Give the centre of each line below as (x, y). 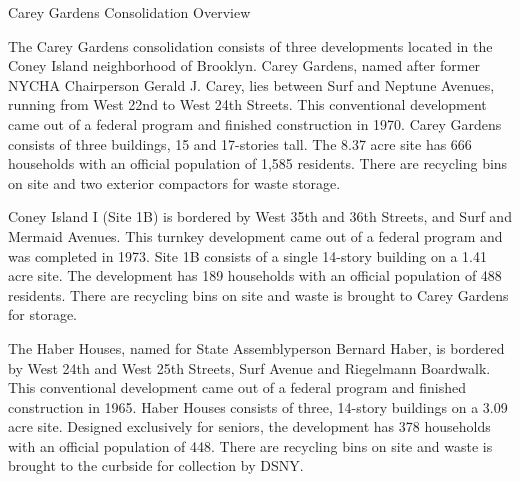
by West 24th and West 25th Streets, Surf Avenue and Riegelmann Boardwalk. (249, 367)
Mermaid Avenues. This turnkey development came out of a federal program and (255, 235)
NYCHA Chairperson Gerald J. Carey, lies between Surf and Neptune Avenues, (251, 84)
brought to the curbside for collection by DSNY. (156, 465)
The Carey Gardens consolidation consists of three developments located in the (250, 45)
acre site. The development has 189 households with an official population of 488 (255, 275)
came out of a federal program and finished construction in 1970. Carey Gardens (255, 123)
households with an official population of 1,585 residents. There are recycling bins (258, 163)
